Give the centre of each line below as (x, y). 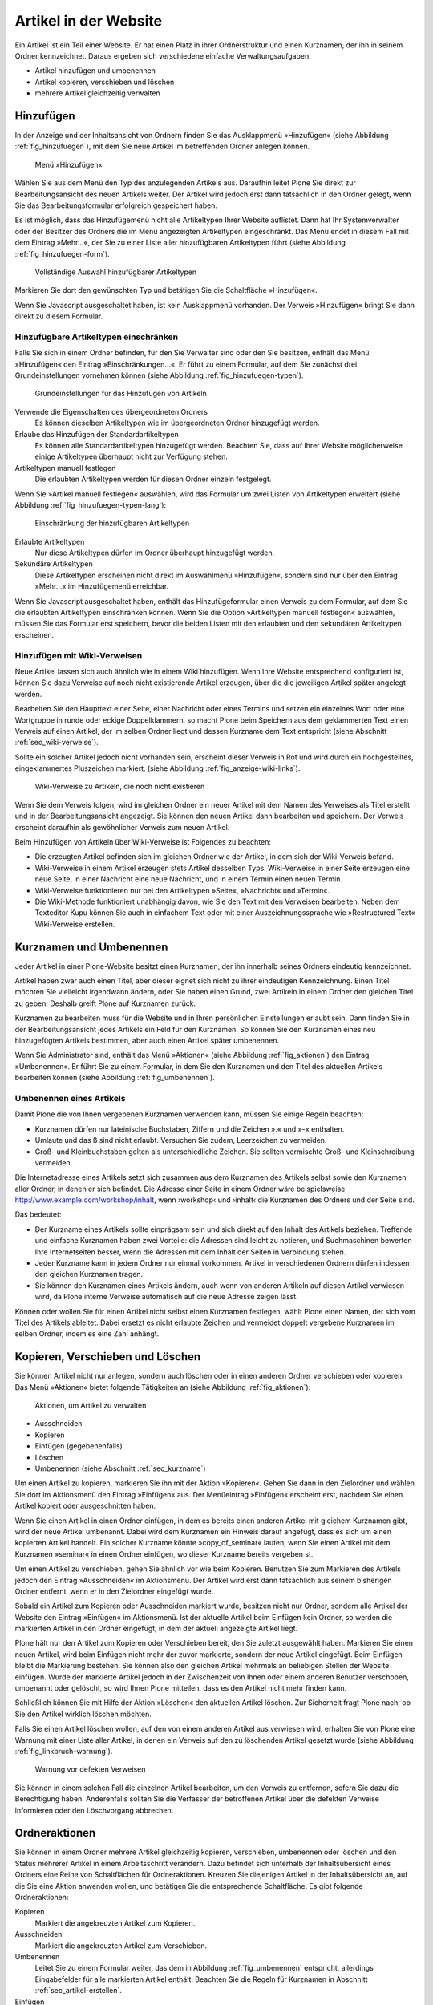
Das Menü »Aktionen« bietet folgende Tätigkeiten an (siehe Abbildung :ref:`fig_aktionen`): (163, 1387)
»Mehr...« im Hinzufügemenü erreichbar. (102, 586)
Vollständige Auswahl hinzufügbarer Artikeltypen (116, 272)
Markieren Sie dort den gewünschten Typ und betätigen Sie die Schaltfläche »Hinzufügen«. (166, 290)
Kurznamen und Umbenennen (91, 947)
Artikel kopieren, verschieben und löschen (105, 82)
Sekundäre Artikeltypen (54, 564)
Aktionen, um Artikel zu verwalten (91, 1406)
